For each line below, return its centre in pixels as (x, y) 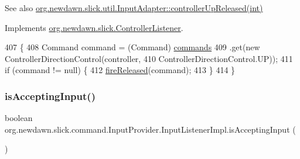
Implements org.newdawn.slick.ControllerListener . (94, 27)
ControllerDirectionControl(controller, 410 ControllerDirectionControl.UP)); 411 (149, 58)
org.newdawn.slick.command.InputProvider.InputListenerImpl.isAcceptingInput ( (150, 129)
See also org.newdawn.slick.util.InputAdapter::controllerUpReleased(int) (134, 8)
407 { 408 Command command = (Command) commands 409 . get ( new (132, 47)
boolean (19, 118)
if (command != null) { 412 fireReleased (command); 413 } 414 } (120, 70)
